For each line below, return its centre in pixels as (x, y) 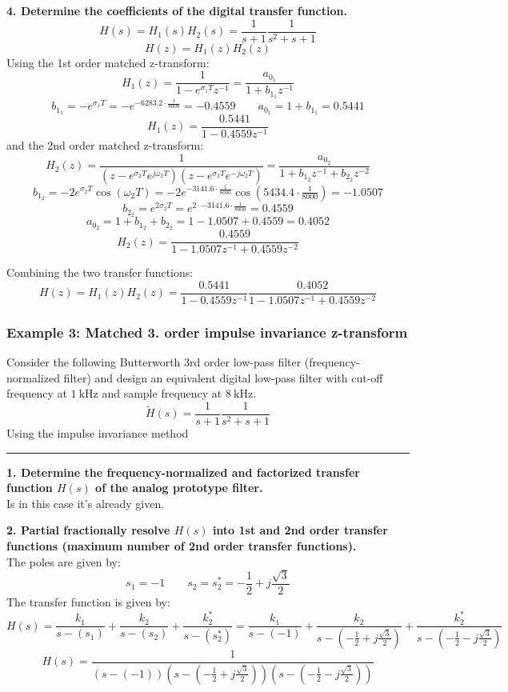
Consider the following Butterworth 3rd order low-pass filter (154, 362)
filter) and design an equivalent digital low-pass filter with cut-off (223, 377)
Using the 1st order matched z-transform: (108, 62)
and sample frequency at (162, 393)
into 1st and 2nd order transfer (300, 530)
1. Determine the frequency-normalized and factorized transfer (183, 472)
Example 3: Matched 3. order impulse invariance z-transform (207, 332)
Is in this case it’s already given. (86, 503)
